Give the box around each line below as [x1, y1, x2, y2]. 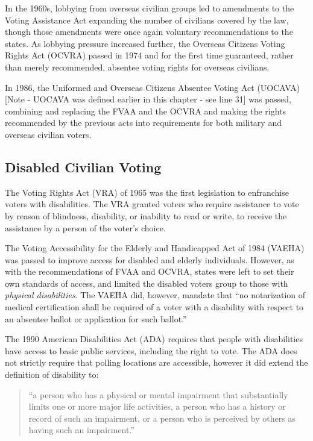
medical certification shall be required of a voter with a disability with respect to [5, 301, 304, 313]
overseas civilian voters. [5, 128, 92, 140]
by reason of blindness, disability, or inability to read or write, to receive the [5, 209, 287, 222]
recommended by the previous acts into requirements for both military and [5, 116, 282, 129]
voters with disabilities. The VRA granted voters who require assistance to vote [5, 198, 299, 210]
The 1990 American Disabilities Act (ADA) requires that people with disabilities [5, 333, 303, 345]
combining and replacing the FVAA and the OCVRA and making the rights [5, 104, 286, 117]
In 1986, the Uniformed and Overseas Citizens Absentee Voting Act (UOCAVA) [5, 81, 300, 93]
